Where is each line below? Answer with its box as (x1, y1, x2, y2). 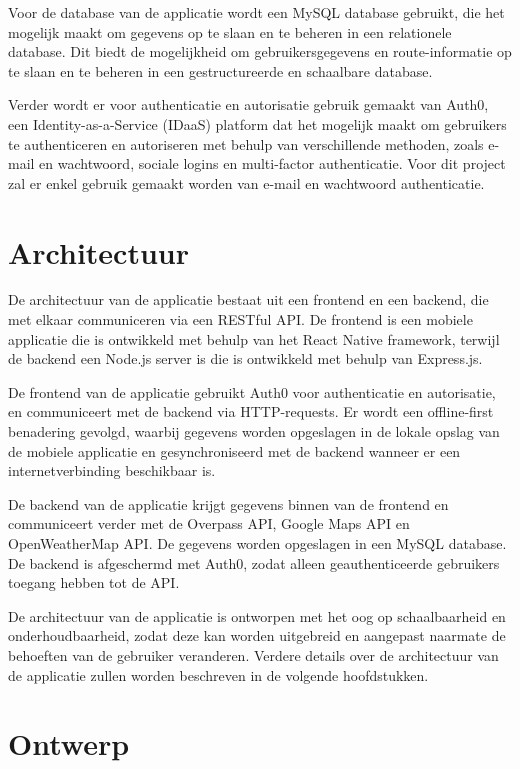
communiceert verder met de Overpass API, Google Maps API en (8, 513, 410, 534)
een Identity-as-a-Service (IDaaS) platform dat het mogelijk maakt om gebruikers (8, 113, 507, 134)
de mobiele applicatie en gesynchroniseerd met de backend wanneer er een (8, 440, 461, 461)
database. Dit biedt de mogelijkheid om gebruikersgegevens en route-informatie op (8, 41, 512, 62)
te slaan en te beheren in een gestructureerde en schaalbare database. (8, 60, 433, 81)
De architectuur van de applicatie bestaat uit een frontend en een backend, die (8, 289, 489, 310)
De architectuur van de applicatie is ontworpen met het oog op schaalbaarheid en (8, 605, 506, 626)
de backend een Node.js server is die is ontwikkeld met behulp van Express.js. (8, 348, 483, 369)
